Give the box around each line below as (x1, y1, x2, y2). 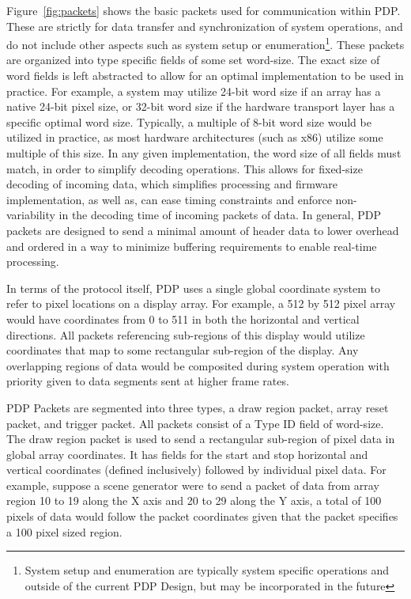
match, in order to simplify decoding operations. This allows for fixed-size (6, 160, 363, 176)
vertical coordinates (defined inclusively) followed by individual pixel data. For (6, 461, 386, 478)
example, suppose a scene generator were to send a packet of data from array (6, 476, 379, 493)
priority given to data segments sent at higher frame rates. (6, 373, 289, 389)
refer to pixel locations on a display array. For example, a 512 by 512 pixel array (6, 295, 396, 312)
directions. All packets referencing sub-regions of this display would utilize (6, 326, 365, 343)
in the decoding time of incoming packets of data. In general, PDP (58, 207, 382, 223)
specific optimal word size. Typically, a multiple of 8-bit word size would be (6, 113, 371, 130)
